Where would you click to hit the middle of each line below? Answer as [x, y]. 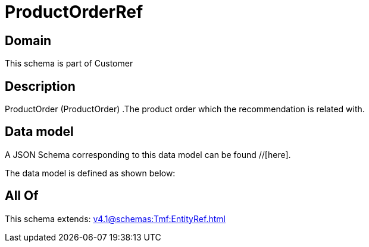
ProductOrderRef [74, 12]
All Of [22, 196]
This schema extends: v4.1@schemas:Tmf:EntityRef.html [115, 218]
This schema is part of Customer [69, 64]
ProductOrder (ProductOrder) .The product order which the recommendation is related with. [185, 109]
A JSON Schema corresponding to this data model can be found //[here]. [148, 154]
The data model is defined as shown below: [90, 173]
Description [40, 86]
